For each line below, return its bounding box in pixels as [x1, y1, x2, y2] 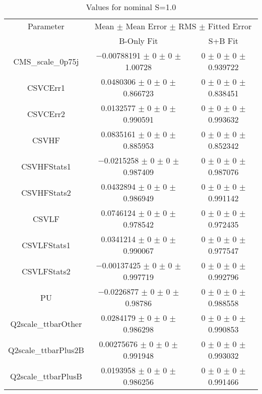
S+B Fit [208, 35, 238, 46]
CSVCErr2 [27, 107, 65, 120]
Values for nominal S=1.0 [86, 1, 176, 13]
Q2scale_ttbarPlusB [10, 370, 82, 382]
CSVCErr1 [27, 81, 65, 93]
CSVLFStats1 [22, 239, 71, 251]
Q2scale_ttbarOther [10, 317, 82, 329]
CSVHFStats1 [21, 160, 71, 172]
